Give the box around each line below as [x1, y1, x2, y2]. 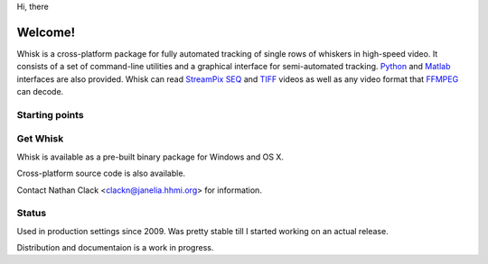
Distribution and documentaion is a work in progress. [16, 242, 214, 253]
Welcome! [16, 24, 76, 40]
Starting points [16, 108, 85, 121]
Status [16, 207, 47, 220]
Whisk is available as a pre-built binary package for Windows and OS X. [16, 151, 285, 162]
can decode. [16, 86, 64, 97]
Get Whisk [16, 132, 64, 145]
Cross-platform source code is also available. [16, 168, 185, 179]
